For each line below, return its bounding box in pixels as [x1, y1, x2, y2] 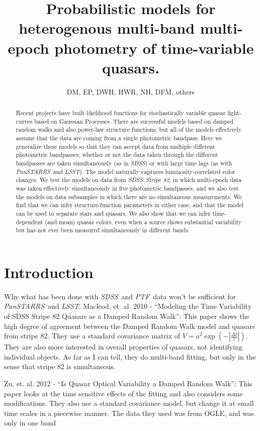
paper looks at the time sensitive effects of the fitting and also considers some [4, 388, 243, 398]
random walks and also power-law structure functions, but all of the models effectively [16, 125, 242, 134]
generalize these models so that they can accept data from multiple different [16, 142, 215, 150]
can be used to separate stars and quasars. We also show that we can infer [16, 209, 211, 217]
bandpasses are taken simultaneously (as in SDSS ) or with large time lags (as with [16, 159, 232, 167]
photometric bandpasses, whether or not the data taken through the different [16, 150, 218, 159]
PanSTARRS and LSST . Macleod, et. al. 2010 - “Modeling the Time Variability [4, 301, 252, 311]
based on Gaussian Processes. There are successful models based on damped [34, 117, 234, 125]
